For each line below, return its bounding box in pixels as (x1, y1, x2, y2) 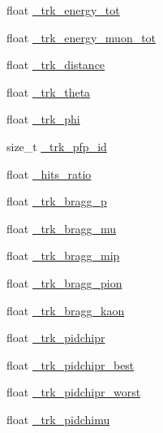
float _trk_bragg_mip (6, 247, 120, 264)
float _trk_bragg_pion (6, 274, 122, 291)
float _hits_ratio (6, 165, 92, 182)
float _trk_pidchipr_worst (6, 383, 141, 401)
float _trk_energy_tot (6, 2, 120, 18)
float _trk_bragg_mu (6, 219, 117, 236)
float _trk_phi (6, 110, 80, 128)
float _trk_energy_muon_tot (6, 28, 157, 45)
